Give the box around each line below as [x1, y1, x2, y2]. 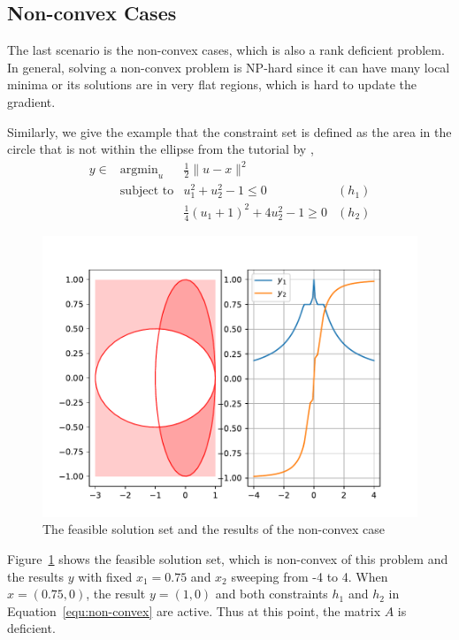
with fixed [78, 567, 133, 585]
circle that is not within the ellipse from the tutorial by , [7, 140, 314, 158]
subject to [119, 185, 174, 198]
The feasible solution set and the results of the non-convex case [42, 520, 386, 538]
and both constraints [215, 584, 328, 603]
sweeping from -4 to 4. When [231, 567, 388, 585]
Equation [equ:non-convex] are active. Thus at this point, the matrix [7, 601, 381, 620]
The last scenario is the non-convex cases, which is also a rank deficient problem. [7, 41, 445, 59]
